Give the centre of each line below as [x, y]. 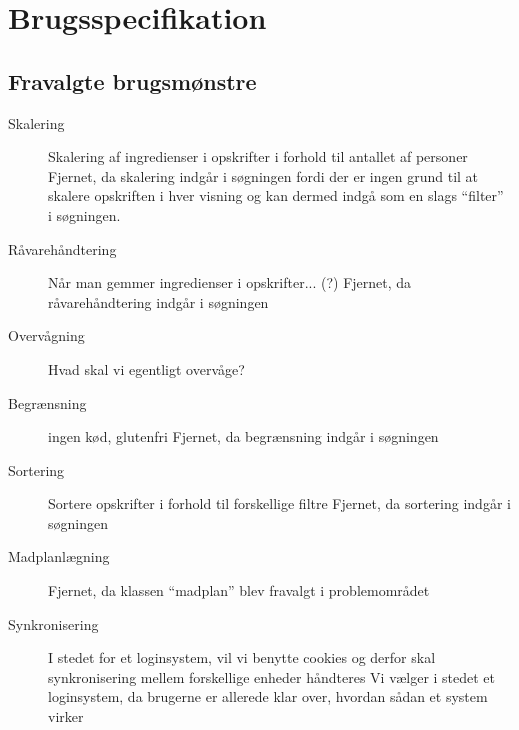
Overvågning [46, 335]
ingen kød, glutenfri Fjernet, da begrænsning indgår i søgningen [243, 436]
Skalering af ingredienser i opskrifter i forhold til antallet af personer [258, 156]
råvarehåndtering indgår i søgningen [158, 301]
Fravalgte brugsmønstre [132, 80]
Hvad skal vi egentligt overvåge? [146, 368]
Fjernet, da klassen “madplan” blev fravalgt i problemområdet [239, 590]
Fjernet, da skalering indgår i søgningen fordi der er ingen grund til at [263, 175]
